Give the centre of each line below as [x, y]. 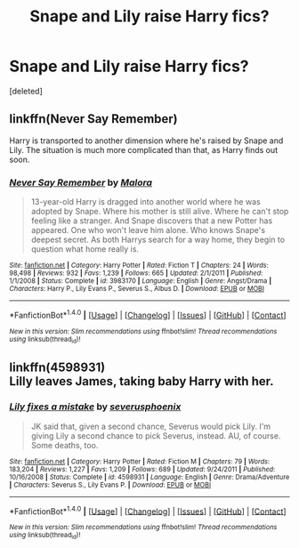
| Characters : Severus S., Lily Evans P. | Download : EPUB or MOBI [110, 485]
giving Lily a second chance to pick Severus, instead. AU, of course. [156, 435]
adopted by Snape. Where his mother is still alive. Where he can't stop [160, 212]
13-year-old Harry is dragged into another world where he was [145, 202]
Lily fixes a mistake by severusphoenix [95, 407]
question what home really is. [85, 249]
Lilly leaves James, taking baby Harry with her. [141, 381]
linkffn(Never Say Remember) [93, 119]
